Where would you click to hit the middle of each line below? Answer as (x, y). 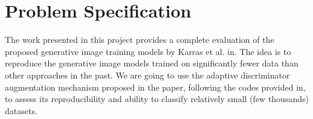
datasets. (21, 110)
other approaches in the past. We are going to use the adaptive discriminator (147, 75)
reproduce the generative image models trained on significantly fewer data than (152, 63)
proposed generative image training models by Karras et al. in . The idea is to (148, 51)
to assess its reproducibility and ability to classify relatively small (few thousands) (157, 99)
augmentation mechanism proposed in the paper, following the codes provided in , (155, 87)
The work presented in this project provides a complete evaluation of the (140, 40)
